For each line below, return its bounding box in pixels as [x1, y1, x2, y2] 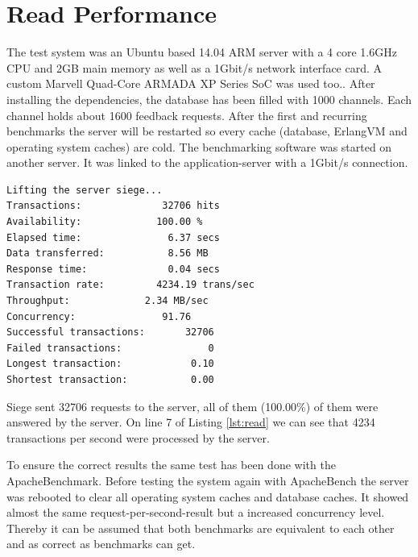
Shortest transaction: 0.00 [6, 374, 214, 385]
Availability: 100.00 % [6, 216, 203, 228]
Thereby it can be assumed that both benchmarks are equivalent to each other [6, 519, 395, 536]
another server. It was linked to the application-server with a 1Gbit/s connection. [6, 154, 408, 171]
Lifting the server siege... [6, 184, 163, 196]
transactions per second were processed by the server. [6, 429, 270, 446]
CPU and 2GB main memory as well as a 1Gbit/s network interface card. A [6, 59, 383, 76]
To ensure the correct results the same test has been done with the [6, 456, 336, 473]
